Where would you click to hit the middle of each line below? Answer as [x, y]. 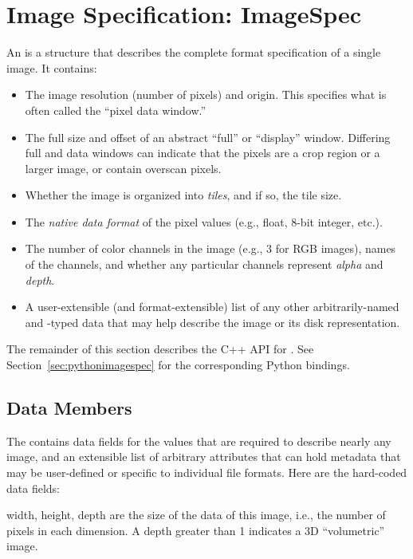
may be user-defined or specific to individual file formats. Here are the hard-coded [207, 472]
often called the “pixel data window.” [116, 110]
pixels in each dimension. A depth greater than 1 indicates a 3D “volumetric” [196, 530]
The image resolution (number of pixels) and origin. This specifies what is [206, 94]
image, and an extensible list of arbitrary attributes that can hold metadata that [204, 457]
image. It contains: [52, 67]
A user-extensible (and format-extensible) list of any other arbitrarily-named [212, 307]
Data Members [69, 408]
